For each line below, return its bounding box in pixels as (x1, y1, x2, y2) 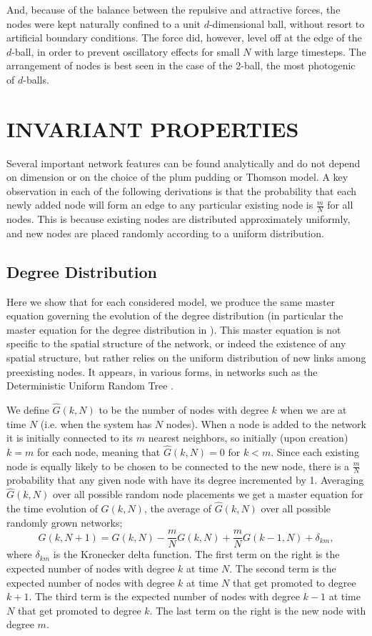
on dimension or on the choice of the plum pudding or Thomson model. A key (6, 169, 348, 184)
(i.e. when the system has (40, 416, 152, 431)
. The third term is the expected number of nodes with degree (29, 589, 300, 604)
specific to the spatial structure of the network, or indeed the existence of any (6, 336, 346, 351)
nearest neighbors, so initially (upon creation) (148, 430, 348, 445)
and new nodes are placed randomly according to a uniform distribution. (6, 225, 324, 240)
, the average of (144, 501, 212, 516)
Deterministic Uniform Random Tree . (6, 378, 174, 393)
